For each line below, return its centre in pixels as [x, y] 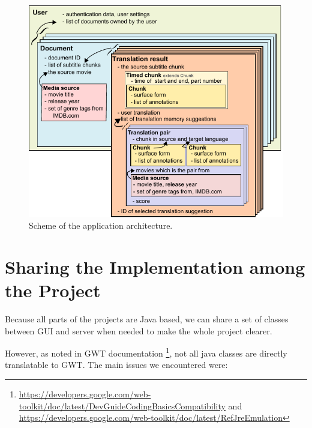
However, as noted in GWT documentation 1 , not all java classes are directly [146, 352]
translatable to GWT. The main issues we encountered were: [116, 365]
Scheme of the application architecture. [101, 225]
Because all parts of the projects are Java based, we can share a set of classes [147, 319]
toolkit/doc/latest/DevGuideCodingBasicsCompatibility [122, 405]
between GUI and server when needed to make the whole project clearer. [139, 330]
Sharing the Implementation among [155, 266]
